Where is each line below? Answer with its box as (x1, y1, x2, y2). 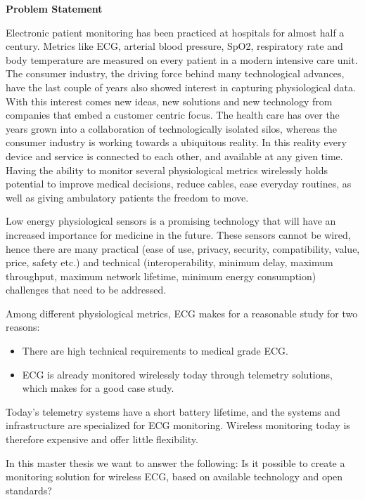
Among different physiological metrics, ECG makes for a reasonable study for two (6, 305, 358, 320)
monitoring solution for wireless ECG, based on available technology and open (6, 469, 343, 484)
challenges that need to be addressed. (6, 282, 167, 297)
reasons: (6, 320, 40, 334)
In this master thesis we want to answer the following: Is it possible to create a (6, 455, 345, 470)
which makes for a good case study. (22, 381, 174, 395)
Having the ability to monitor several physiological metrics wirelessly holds (6, 162, 328, 177)
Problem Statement (6, 1, 103, 15)
